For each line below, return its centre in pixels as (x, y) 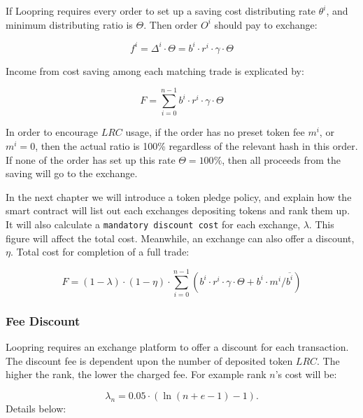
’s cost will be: (306, 374)
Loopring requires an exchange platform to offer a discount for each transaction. (177, 347)
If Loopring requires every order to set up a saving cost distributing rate (161, 11)
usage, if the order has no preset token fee (215, 132)
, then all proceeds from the (282, 159)
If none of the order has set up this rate (91, 159)
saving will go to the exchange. (72, 173)
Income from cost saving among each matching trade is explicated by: (155, 70)
